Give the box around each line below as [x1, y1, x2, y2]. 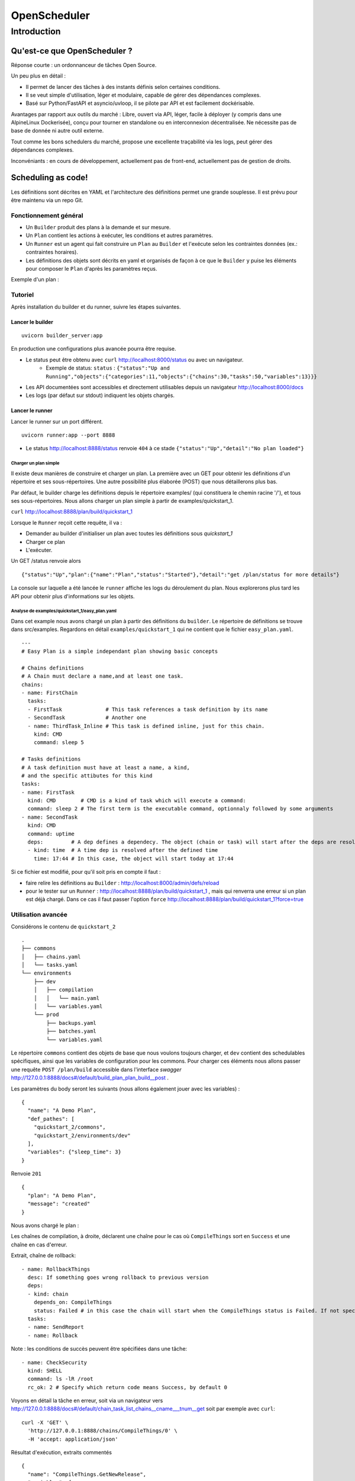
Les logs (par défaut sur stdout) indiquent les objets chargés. [25, 392, 175, 399]
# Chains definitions [21, 664, 84, 671]
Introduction [11, 26, 61, 37]
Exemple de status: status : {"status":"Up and [46, 364, 170, 371]
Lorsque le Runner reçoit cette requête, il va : [11, 519, 122, 526]
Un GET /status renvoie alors [11, 557, 81, 565]
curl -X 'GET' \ [21, 1419, 69, 1426]
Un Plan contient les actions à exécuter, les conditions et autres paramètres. [25, 232, 213, 239]
